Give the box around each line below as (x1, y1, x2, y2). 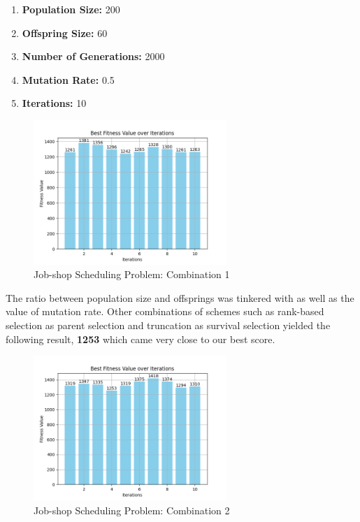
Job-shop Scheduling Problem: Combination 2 (34, 502, 230, 517)
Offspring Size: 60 (22, 25, 108, 40)
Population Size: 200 (22, 2, 120, 16)
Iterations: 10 (22, 96, 87, 110)
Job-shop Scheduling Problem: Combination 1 (34, 267, 230, 282)
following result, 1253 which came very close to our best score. (6, 331, 275, 346)
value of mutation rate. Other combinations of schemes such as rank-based (6, 304, 324, 319)
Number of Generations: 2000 (22, 49, 165, 64)
